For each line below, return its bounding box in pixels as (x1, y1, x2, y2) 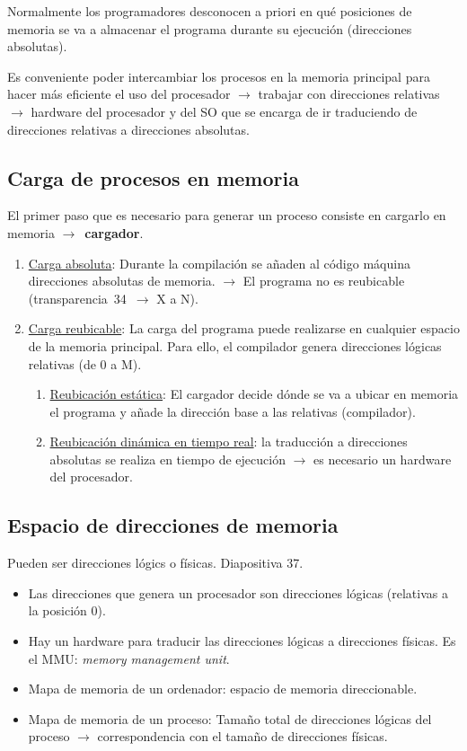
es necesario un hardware (313, 449, 452, 468)
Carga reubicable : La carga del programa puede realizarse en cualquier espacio (28, 319, 460, 338)
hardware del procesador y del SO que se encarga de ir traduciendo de (31, 102, 418, 120)
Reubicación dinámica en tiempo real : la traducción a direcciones (49, 432, 408, 451)
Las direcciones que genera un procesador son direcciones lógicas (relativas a (28, 583, 448, 602)
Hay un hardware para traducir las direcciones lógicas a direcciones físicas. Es (28, 632, 456, 650)
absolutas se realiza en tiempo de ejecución (49, 449, 286, 468)
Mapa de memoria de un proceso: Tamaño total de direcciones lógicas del (28, 709, 432, 728)
